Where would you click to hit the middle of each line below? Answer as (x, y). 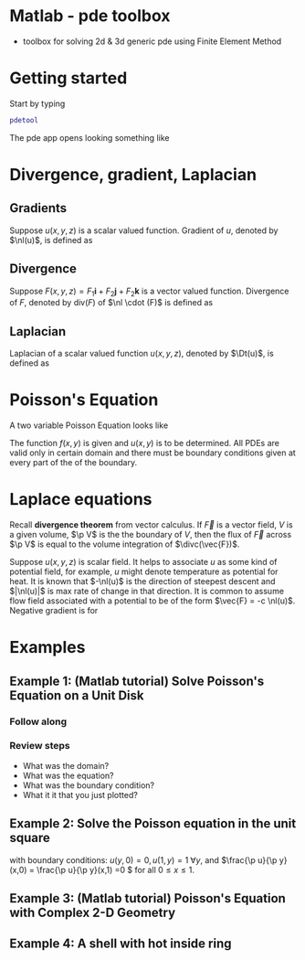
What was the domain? (66, 765)
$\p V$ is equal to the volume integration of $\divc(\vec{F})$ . (125, 544)
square (30, 838)
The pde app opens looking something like (89, 137)
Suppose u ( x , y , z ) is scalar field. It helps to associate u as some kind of (143, 562)
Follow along (38, 721)
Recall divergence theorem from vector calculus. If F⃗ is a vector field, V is (152, 525)
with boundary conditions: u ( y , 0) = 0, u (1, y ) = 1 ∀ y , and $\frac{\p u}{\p (143, 859)
